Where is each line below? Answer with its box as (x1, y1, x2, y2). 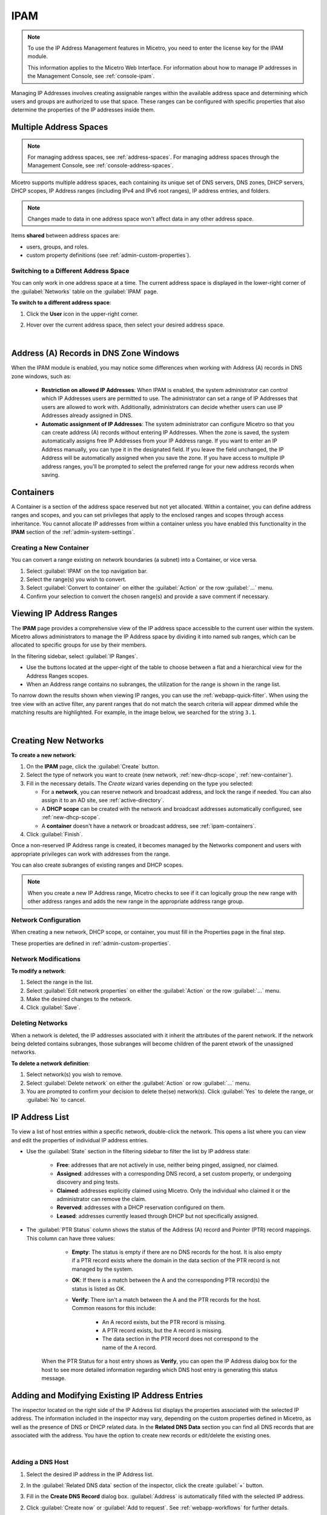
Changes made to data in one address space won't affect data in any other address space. (27, 215, 254, 222)
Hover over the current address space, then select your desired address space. (26, 321, 225, 328)
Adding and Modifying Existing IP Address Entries (11, 1390, 203, 1400)
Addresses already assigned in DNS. (41, 412, 133, 419)
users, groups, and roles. (26, 243, 89, 250)
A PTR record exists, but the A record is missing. (102, 1327, 223, 1334)
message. (41, 1374, 66, 1382)
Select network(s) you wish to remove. (26, 1071, 123, 1078)
